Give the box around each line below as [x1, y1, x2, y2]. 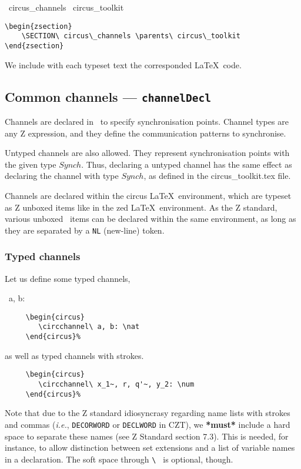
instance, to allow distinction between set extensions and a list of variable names [5, 441, 295, 454]
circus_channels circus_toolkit [8, 1, 124, 13]
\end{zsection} [5, 41, 64, 50]
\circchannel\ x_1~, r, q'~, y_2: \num [38, 380, 195, 388]
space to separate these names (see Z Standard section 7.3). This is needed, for [5, 430, 289, 442]
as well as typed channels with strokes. [5, 349, 144, 361]
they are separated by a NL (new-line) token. [5, 224, 165, 236]
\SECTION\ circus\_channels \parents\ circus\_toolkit [21, 32, 240, 41]
